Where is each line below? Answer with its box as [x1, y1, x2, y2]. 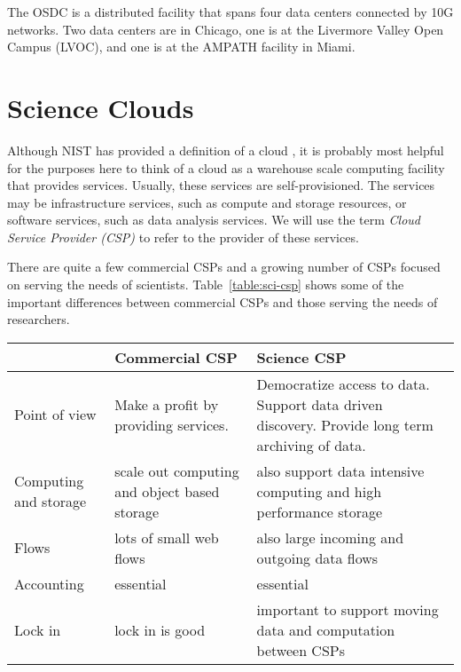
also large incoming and [256, 526, 404, 548]
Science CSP [256, 346, 347, 368]
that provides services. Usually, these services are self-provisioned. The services [7, 176, 435, 194]
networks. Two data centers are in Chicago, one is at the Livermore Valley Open [7, 20, 444, 38]
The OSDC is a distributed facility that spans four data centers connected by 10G [7, 3, 454, 20]
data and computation [256, 619, 395, 640]
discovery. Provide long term [256, 414, 434, 435]
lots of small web [114, 526, 219, 548]
